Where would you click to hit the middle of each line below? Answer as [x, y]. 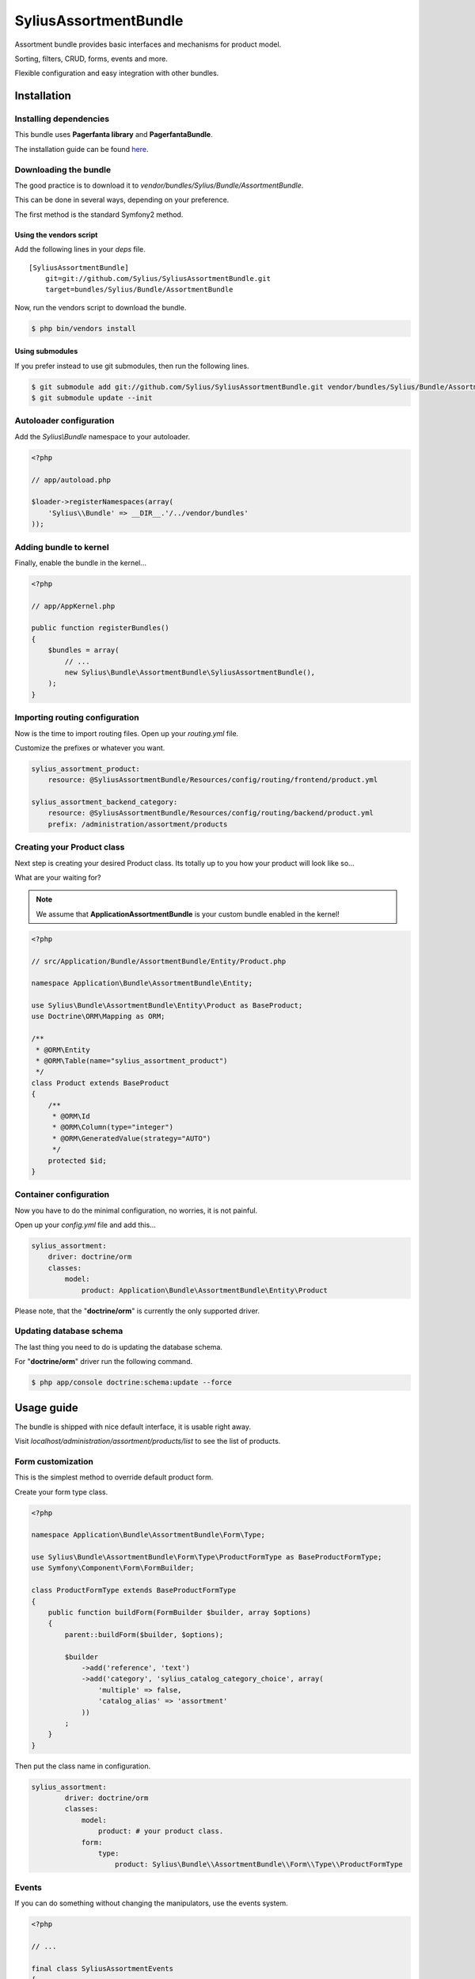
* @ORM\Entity [63, 1050]
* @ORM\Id [71, 1116]
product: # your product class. [161, 1831]
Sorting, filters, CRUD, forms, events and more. [91, 59]
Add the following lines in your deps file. [80, 249]
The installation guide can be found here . [82, 149]
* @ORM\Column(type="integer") [113, 1127]
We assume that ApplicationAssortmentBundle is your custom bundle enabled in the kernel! [188, 914]
